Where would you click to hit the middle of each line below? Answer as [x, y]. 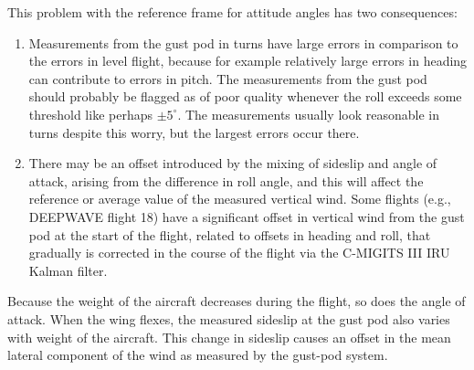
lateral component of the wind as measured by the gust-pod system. [198, 355]
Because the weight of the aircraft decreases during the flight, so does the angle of [237, 301]
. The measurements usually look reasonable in [308, 114]
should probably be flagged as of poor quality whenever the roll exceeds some [245, 96]
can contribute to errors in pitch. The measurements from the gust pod [228, 78]
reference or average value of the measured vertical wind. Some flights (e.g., [240, 199]
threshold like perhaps [90, 114]
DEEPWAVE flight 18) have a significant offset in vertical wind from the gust [247, 216]
